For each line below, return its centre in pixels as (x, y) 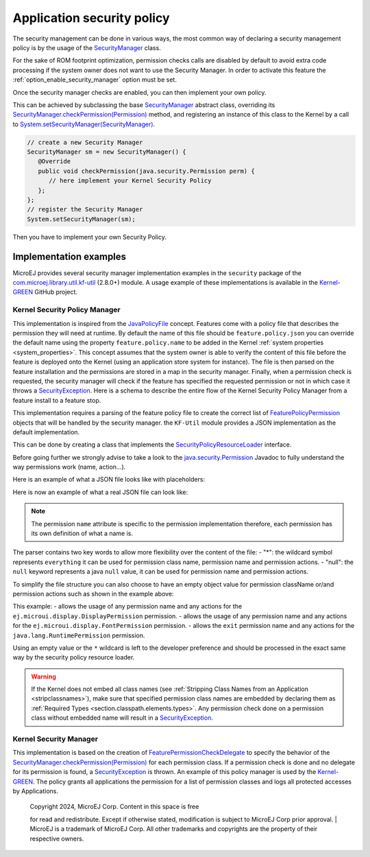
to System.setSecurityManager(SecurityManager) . (84, 124)
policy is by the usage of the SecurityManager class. (87, 47)
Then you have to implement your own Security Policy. (90, 237)
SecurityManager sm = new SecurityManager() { (107, 152)
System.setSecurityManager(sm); (82, 219)
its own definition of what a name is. (82, 533)
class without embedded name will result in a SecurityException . (122, 718)
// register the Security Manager (85, 210)
